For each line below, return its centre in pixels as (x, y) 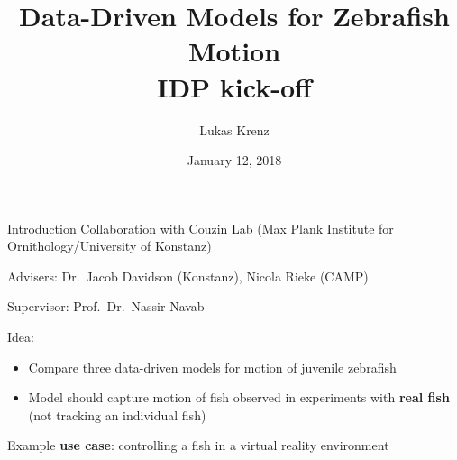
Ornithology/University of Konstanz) (110, 246)
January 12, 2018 (234, 160)
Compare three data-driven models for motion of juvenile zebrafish (212, 367)
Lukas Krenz (234, 129)
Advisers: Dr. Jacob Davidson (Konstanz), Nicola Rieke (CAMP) (188, 276)
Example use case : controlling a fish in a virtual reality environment (198, 445)
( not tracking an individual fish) (117, 414)
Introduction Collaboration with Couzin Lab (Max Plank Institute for (201, 228)
